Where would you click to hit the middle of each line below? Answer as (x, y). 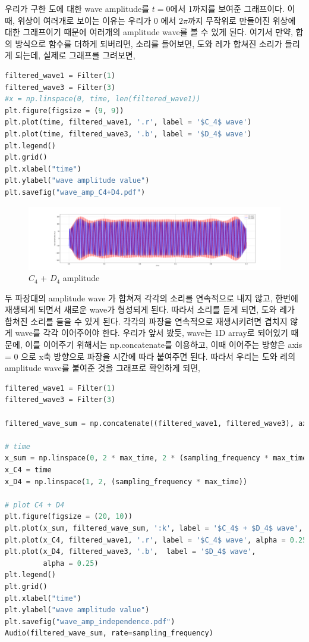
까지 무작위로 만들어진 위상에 (242, 20)
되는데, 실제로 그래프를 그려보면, (75, 55)
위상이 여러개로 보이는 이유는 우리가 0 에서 (97, 20)
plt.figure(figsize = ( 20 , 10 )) (69, 517)
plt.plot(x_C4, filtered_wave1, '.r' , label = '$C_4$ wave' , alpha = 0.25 (156, 540)
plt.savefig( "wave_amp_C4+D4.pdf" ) (75, 192)
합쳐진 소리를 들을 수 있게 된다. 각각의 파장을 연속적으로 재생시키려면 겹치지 (146, 321)
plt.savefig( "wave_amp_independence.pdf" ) (90, 621)
